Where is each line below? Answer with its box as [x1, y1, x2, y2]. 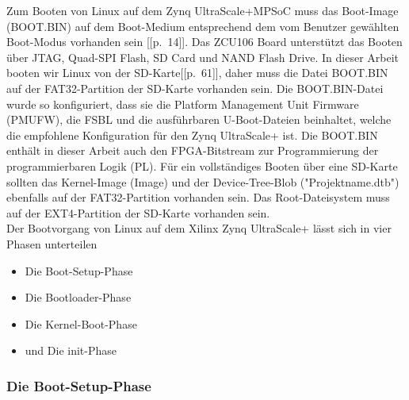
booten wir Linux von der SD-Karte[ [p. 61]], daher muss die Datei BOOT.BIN [6, 64, 388, 81]
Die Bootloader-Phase [25, 289, 132, 306]
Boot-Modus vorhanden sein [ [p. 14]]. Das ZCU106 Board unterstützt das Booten [6, 33, 403, 50]
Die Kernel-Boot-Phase [25, 315, 137, 332]
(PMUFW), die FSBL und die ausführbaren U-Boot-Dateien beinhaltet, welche [6, 111, 392, 128]
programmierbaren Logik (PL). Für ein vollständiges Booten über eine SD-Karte [6, 157, 398, 174]
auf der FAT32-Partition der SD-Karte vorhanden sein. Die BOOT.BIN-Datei [6, 79, 384, 96]
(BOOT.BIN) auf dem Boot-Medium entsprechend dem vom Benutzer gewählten [6, 17, 399, 34]
